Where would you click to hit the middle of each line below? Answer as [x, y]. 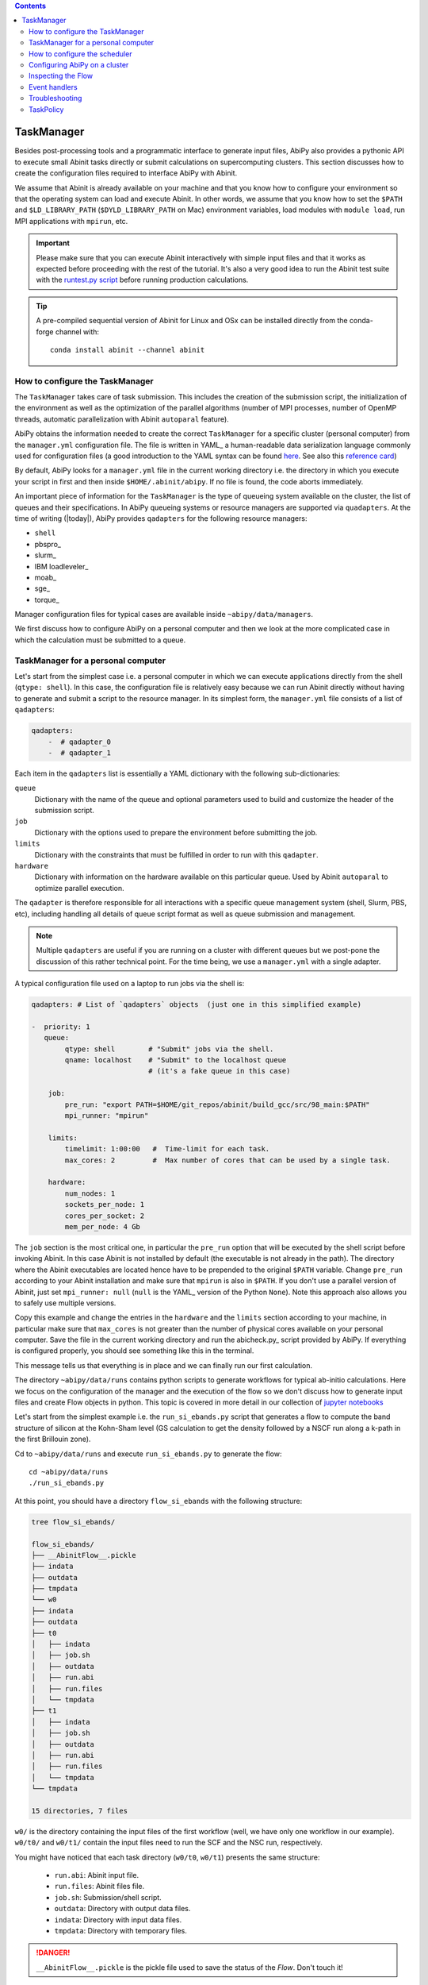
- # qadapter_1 [79, 753]
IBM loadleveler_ [61, 566]
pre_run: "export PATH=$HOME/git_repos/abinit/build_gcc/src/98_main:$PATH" [217, 1104]
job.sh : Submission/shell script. [108, 1897]
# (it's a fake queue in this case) [219, 1071]
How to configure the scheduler [80, 54]
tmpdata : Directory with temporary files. [121, 1931]
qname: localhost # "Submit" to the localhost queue [176, 1060]
